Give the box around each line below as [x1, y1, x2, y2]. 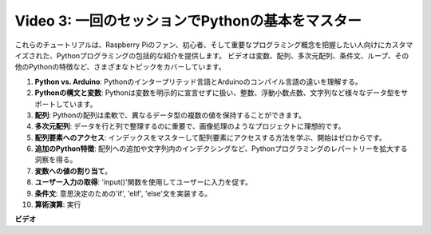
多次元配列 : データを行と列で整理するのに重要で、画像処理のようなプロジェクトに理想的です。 [34, 121, 346, 131]
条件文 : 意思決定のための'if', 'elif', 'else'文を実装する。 [34, 188, 212, 198]
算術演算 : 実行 [34, 200, 81, 209]
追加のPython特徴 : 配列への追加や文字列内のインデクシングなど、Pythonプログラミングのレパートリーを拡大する [34, 144, 408, 153]
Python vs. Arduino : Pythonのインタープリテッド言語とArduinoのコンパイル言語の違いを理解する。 [34, 77, 362, 86]
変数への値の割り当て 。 [34, 166, 112, 176]
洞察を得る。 [34, 155, 77, 165]
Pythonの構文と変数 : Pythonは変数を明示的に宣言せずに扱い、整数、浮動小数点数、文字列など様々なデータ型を [34, 88, 401, 97]
